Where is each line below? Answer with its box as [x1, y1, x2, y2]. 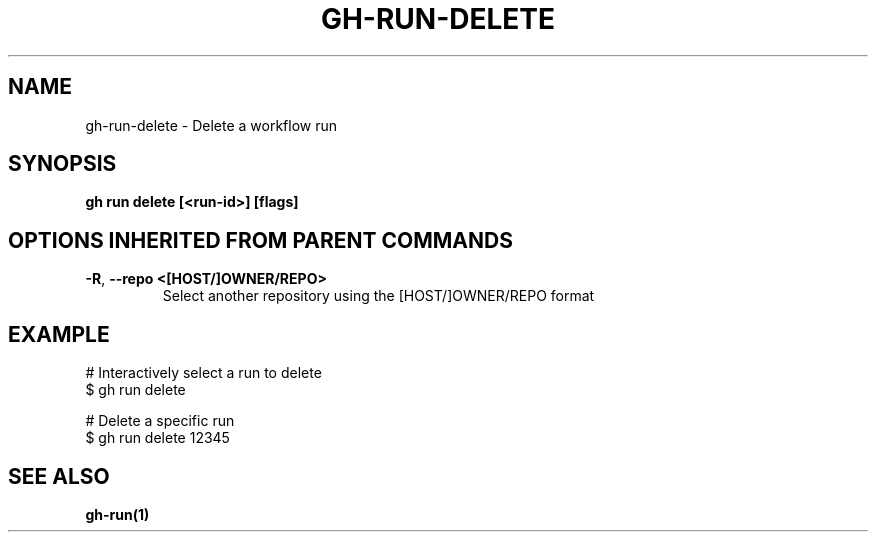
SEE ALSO [8, 463, 110, 489]
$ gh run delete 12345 [85, 429, 230, 447]
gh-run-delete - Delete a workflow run [85, 116, 338, 134]
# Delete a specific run [85, 412, 235, 430]
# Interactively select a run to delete [85, 364, 322, 382]
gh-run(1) [85, 505, 150, 523]
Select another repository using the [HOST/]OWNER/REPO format [162, 287, 595, 305]
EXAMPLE [8, 321, 110, 347]
